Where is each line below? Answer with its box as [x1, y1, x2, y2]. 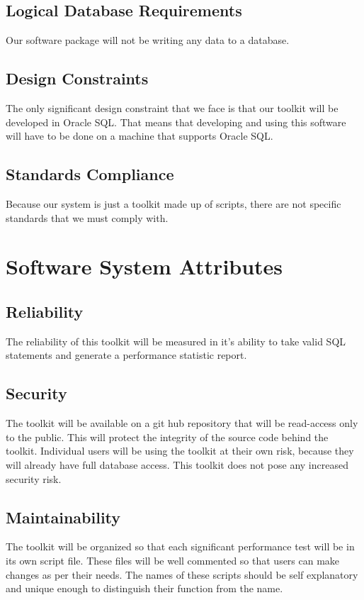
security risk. [6, 471, 62, 486]
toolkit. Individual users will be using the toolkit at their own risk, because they [6, 443, 354, 458]
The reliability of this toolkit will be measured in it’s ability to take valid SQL [6, 333, 346, 348]
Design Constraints [6, 67, 149, 89]
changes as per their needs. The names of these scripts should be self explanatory [6, 567, 358, 582]
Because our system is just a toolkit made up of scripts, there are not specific [6, 196, 341, 211]
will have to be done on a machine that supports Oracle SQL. [6, 128, 273, 143]
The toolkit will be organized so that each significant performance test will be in [6, 539, 355, 554]
